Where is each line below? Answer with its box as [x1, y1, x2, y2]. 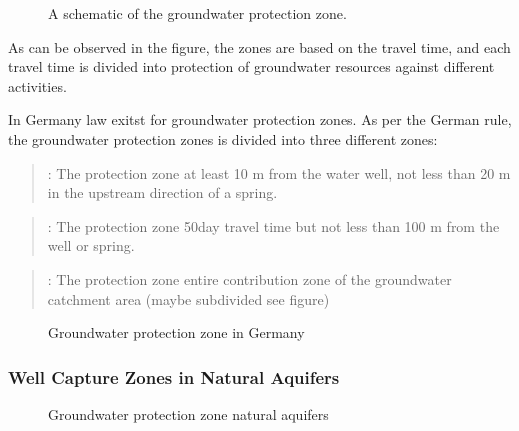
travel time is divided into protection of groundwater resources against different [8, 56, 495, 77]
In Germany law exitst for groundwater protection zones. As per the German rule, [8, 109, 512, 130]
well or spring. [47, 235, 135, 256]
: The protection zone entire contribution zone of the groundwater [47, 268, 452, 289]
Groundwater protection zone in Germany [48, 322, 305, 343]
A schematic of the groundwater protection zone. [48, 3, 347, 23]
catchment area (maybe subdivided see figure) [47, 288, 330, 309]
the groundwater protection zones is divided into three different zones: [8, 128, 438, 149]
